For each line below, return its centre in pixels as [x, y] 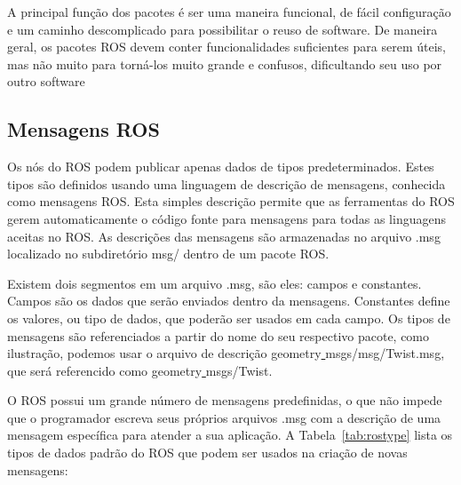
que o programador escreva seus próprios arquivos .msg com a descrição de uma [224, 417]
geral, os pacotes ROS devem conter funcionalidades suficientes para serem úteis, [227, 47]
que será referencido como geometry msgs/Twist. [140, 370]
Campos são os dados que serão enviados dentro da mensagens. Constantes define [229, 301]
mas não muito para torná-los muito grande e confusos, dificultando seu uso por [225, 64]
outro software [46, 81]
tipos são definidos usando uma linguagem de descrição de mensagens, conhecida [227, 183]
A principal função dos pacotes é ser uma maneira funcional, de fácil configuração [229, 12]
